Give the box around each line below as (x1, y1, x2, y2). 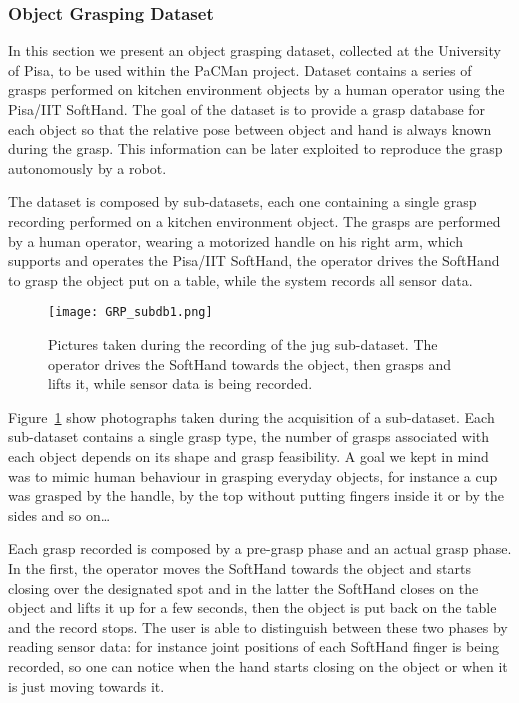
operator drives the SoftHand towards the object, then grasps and (48, 353, 452, 374)
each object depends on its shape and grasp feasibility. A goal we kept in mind (8, 445, 489, 466)
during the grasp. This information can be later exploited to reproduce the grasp (8, 138, 503, 159)
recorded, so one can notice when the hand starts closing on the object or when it (8, 655, 508, 676)
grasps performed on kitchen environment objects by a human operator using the (8, 79, 505, 100)
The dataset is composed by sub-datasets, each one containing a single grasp (8, 191, 477, 212)
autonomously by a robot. (8, 157, 167, 178)
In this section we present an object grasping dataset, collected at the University (8, 40, 501, 61)
